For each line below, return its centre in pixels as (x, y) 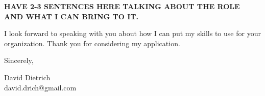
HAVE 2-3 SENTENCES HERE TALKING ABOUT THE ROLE (122, 6)
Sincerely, (19, 60)
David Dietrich (27, 77)
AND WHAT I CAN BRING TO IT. (71, 16)
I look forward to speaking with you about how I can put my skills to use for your (132, 33)
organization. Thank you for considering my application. (92, 43)
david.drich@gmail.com (40, 87)
